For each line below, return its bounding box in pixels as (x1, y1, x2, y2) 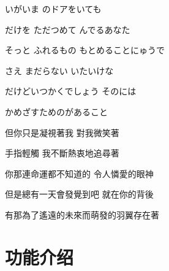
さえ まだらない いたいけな (5, 64, 114, 77)
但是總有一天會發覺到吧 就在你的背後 (5, 188, 154, 200)
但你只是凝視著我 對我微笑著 (5, 126, 119, 139)
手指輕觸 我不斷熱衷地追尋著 (5, 147, 119, 159)
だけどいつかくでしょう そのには (5, 85, 137, 97)
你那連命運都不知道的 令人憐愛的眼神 (5, 167, 154, 180)
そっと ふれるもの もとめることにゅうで (5, 44, 165, 56)
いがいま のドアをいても (5, 2, 102, 15)
